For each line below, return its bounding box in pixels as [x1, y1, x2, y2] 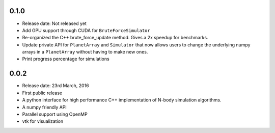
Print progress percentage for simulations [22, 56, 109, 62]
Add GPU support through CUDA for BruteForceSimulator [22, 27, 150, 33]
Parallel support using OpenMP [22, 111, 88, 117]
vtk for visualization [22, 118, 64, 124]
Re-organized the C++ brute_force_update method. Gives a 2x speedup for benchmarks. [22, 35, 208, 41]
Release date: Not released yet [22, 20, 87, 26]
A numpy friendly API [22, 104, 67, 110]
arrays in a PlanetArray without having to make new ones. [22, 49, 148, 55]
